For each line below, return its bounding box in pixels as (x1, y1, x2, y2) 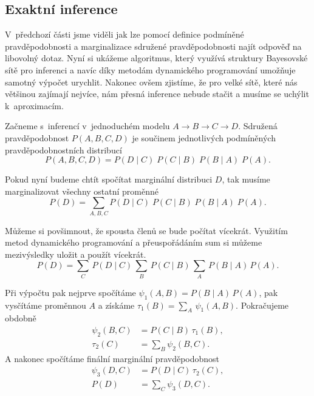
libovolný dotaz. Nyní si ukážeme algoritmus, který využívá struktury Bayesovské (5, 52, 308, 64)
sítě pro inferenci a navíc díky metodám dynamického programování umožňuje (5, 63, 296, 76)
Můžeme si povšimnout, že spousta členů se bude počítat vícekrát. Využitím (5, 224, 288, 237)
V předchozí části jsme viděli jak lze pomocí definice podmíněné (5, 28, 244, 41)
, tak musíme (222, 173, 270, 186)
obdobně (5, 312, 36, 324)
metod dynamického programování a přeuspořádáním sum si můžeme (5, 236, 262, 249)
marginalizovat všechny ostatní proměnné (5, 184, 159, 197)
